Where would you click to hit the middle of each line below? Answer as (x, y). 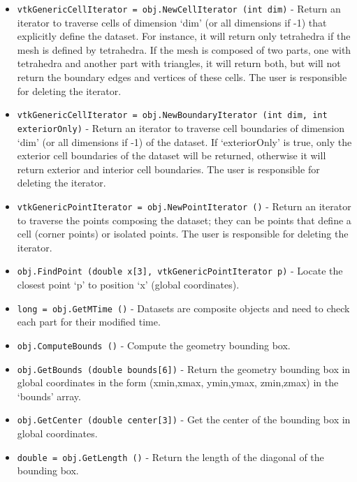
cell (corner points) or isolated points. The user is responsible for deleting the (183, 234)
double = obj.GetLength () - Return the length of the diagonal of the (170, 457)
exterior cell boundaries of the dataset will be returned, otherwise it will (172, 155)
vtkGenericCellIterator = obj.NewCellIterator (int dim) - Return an (179, 8)
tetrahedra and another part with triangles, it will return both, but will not (179, 63)
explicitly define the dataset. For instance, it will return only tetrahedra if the (184, 36)
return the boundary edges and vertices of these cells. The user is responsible (182, 77)
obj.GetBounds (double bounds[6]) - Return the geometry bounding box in (184, 368)
